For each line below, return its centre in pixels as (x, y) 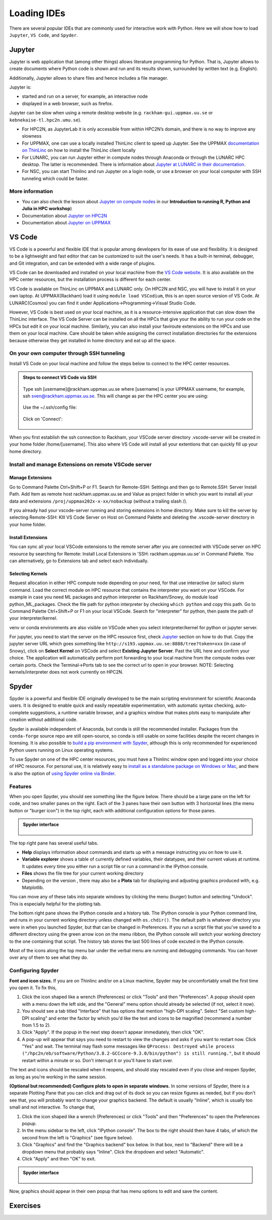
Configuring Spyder (34, 970)
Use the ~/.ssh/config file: (50, 407)
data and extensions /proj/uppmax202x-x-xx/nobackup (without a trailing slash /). (98, 501)
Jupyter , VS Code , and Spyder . (44, 35)
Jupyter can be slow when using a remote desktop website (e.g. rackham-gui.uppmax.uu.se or (111, 113)
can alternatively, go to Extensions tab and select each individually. (79, 561)
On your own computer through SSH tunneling (67, 353)
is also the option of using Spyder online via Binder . (62, 773)
